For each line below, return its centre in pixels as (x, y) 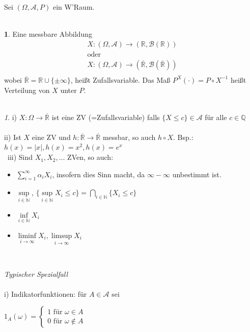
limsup (62, 236)
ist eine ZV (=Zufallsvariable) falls (106, 117)
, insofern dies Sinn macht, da (99, 174)
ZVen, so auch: (90, 157)
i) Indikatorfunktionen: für (46, 293)
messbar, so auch (129, 137)
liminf (27, 236)
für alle (216, 117)
